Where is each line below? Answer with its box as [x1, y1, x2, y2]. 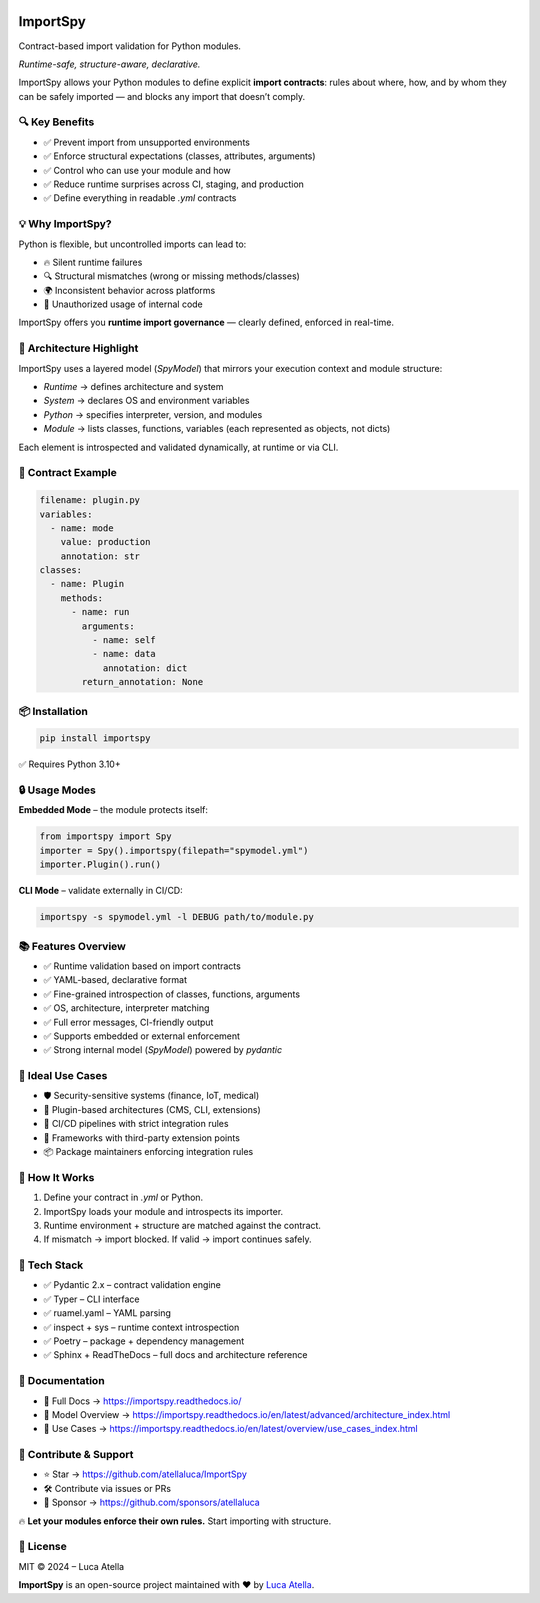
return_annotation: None [81, 676, 204, 688]
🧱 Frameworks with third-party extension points [43, 1131, 240, 1144]
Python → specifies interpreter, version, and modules [43, 408, 263, 420]
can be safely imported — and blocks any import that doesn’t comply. [18, 90, 305, 102]
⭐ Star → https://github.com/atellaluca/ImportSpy [43, 1468, 247, 1480]
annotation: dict [102, 662, 188, 674]
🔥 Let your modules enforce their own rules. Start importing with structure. [18, 1515, 332, 1527]
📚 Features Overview [18, 939, 127, 953]
